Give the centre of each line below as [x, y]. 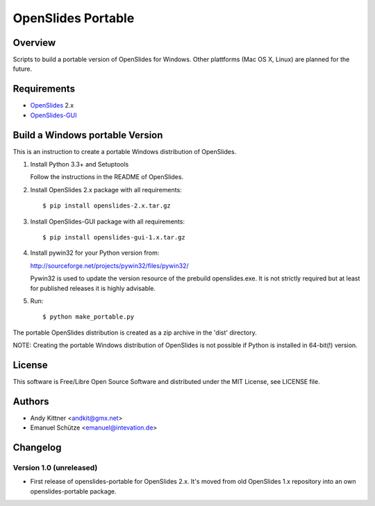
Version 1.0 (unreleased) [55, 468]
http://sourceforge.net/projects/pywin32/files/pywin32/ [109, 265]
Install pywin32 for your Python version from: [95, 253]
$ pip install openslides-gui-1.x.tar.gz [114, 237]
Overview [34, 43]
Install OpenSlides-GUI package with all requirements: [108, 221]
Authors [31, 402]
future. [23, 69]
